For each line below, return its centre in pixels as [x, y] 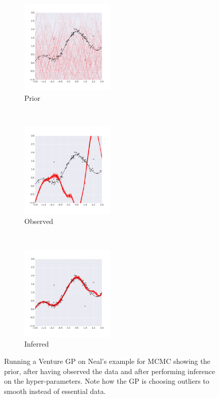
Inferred [37, 344]
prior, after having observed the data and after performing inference [110, 371]
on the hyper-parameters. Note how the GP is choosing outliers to [107, 381]
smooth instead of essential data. [55, 391]
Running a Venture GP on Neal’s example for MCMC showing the [107, 361]
